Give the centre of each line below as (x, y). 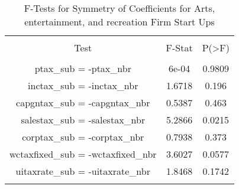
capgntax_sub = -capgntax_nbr (83, 102)
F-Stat (179, 48)
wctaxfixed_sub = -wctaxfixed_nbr (83, 154)
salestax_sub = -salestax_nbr (83, 120)
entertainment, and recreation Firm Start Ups (119, 22)
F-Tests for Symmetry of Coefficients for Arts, (119, 8)
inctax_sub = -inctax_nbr (83, 85)
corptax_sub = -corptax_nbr (83, 137)
